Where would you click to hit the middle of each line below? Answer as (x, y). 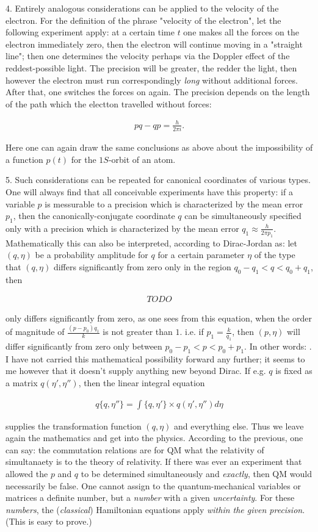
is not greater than (138, 332)
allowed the (27, 474)
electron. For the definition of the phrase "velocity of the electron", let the (143, 20)
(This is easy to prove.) (49, 521)
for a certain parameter (201, 255)
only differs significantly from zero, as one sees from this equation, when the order (159, 318)
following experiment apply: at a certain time (90, 32)
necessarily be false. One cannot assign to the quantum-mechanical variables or (153, 485)
